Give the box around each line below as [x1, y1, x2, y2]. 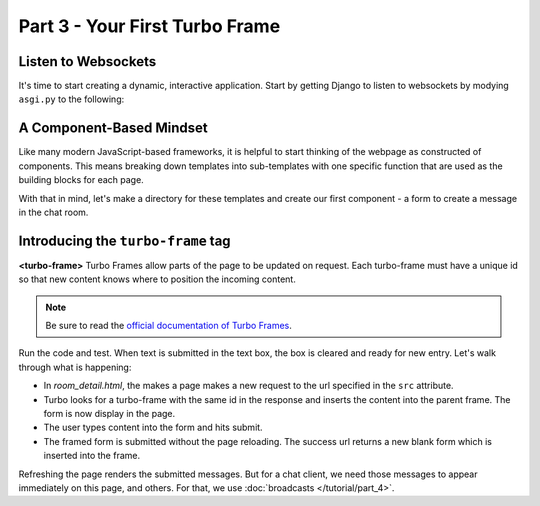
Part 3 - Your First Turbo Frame [18, 15, 281, 37]
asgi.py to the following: [18, 93, 125, 105]
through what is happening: [18, 361, 132, 373]
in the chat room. [18, 206, 89, 218]
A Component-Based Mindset [18, 120, 209, 137]
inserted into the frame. [43, 450, 140, 462]
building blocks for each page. [18, 174, 144, 186]
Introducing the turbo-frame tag [18, 232, 231, 249]
